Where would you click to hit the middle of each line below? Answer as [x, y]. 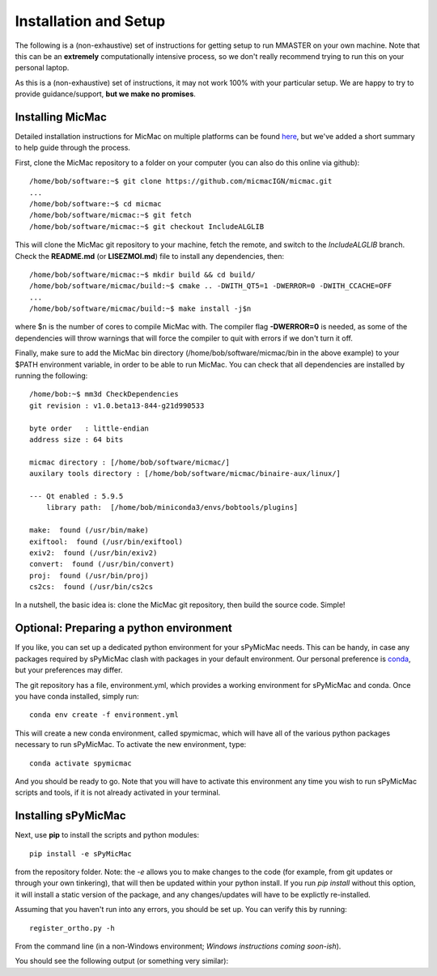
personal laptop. [42, 68]
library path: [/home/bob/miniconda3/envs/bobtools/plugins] [172, 507]
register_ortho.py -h [72, 928]
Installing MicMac [61, 117]
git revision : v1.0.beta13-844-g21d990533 [117, 405]
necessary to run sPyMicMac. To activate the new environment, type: [131, 745]
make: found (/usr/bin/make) [89, 530]
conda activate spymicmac [81, 763]
